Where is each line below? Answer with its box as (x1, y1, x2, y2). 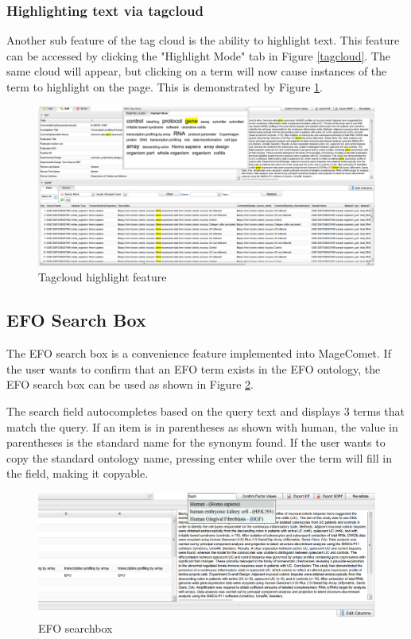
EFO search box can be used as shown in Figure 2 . (6, 376, 254, 393)
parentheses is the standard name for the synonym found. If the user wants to (6, 434, 386, 451)
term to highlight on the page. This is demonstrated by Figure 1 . (6, 79, 324, 95)
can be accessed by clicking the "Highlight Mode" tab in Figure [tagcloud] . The (6, 47, 390, 64)
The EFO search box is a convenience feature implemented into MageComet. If (6, 345, 391, 362)
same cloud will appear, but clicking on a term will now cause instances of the (6, 63, 387, 79)
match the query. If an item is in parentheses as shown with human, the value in (6, 418, 398, 435)
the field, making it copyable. (6, 465, 149, 482)
